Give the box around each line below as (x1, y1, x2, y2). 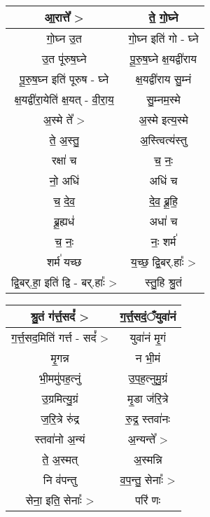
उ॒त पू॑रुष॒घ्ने (41, 50, 87, 67)
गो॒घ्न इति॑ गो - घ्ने (128, 30, 199, 46)
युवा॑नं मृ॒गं (129, 329, 166, 345)
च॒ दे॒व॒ (53, 193, 76, 209)
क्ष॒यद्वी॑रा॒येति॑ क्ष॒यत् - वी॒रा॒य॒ (14, 91, 114, 107)
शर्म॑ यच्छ (47, 254, 82, 270)
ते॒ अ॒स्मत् (42, 451, 78, 467)
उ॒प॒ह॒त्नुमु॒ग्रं (128, 370, 168, 386)
